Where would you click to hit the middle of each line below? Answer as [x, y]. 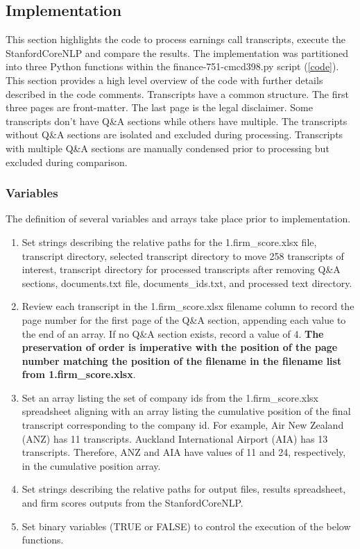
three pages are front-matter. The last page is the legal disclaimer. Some [160, 107]
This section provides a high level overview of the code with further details [164, 80]
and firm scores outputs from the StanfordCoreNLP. [132, 503]
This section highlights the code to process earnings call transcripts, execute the [175, 39]
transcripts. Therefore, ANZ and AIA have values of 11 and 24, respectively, [184, 452]
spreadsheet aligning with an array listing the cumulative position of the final [186, 411]
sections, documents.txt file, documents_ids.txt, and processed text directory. [187, 282]
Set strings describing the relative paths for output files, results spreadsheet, [184, 489]
